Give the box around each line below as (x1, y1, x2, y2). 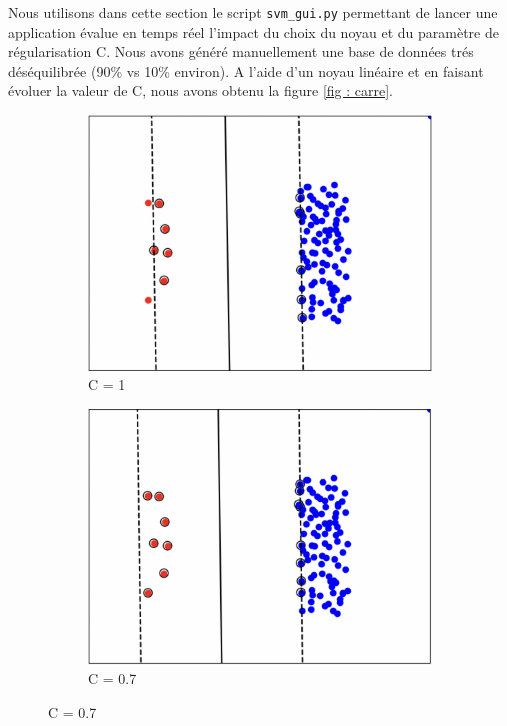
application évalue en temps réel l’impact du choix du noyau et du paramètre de (8, 21, 499, 42)
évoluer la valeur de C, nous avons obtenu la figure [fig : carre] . (8, 80, 393, 101)
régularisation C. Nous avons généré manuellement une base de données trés (8, 41, 474, 62)
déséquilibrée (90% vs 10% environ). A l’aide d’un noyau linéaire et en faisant (8, 60, 484, 81)
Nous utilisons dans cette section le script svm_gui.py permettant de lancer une (8, 2, 498, 22)
